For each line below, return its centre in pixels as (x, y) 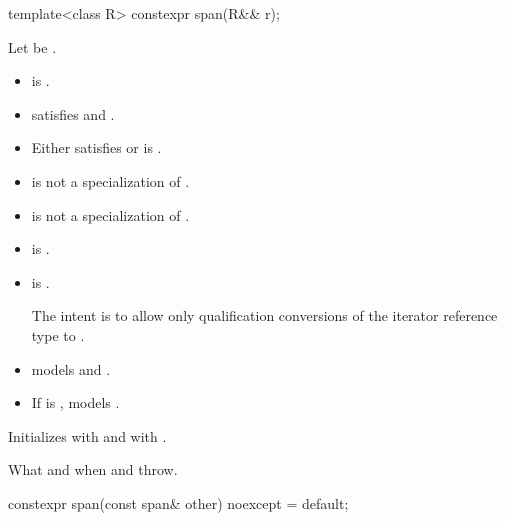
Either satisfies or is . (96, 147)
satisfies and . (73, 113)
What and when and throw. (93, 469)
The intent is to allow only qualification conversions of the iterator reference (264, 315)
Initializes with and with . (87, 435)
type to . (58, 334)
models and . (71, 368)
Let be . (32, 46)
